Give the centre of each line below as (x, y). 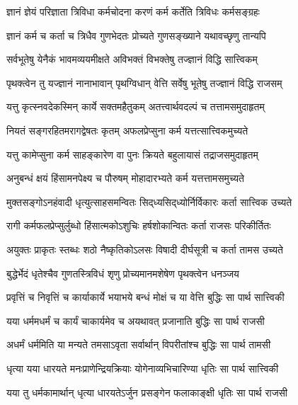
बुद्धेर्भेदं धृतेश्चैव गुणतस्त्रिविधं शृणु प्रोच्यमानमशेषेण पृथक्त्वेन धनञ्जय (123, 273)
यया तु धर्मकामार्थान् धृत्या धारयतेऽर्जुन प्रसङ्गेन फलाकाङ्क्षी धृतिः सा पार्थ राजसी (147, 392)
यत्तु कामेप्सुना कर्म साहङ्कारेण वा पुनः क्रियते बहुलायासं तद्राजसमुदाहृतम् (132, 154)
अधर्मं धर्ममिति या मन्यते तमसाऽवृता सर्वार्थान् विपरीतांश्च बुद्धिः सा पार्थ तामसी (139, 344)
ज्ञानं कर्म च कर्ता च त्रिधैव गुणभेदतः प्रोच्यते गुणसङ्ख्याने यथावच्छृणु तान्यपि (136, 35)
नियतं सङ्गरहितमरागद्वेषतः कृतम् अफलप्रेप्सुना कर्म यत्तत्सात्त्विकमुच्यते (127, 130)
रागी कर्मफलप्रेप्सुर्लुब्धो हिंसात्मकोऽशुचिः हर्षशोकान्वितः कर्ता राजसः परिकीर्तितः (139, 226)
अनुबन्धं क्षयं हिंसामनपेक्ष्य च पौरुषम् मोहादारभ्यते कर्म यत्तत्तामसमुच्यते (125, 178)
